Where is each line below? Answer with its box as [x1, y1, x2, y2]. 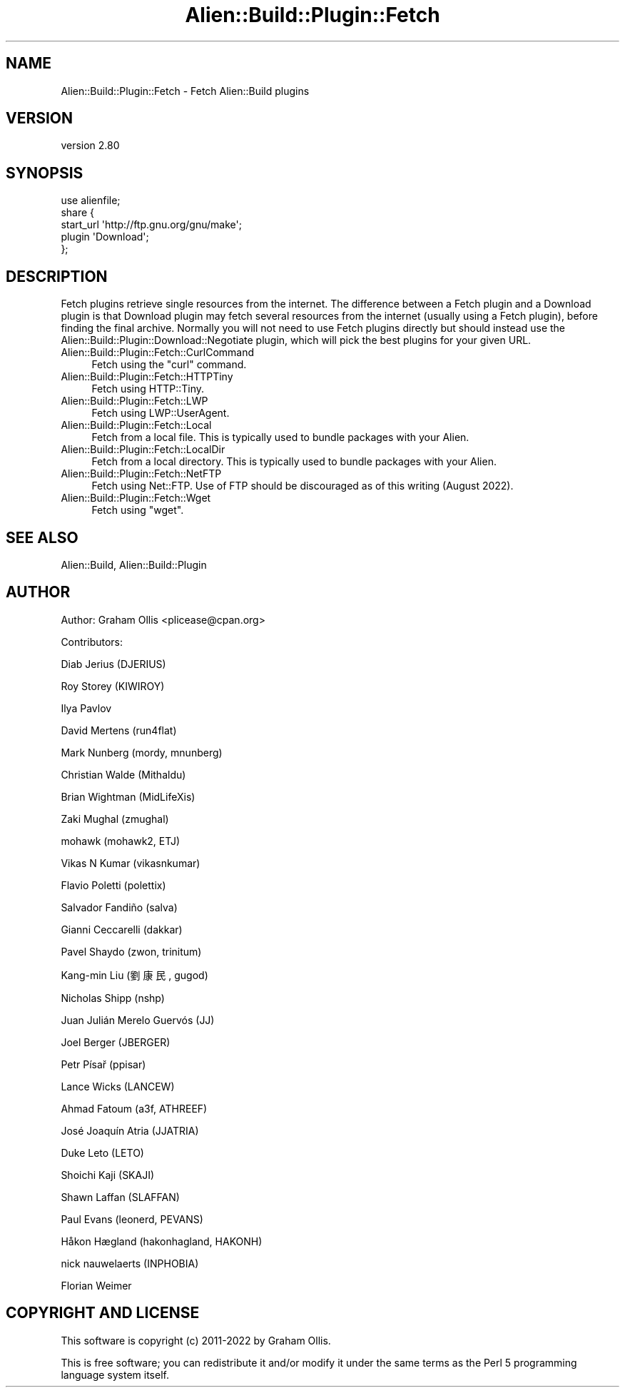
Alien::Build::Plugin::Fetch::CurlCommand [61, 346, 255, 359]
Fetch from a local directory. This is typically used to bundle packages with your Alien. [91, 455, 497, 468]
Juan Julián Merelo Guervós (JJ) [61, 1013, 215, 1026]
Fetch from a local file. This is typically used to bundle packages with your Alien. [91, 431, 469, 444]
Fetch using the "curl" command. [91, 358, 247, 371]
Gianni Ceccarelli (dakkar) [61, 923, 183, 936]
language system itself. [61, 1368, 169, 1381]
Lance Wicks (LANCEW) [61, 1080, 175, 1093]
